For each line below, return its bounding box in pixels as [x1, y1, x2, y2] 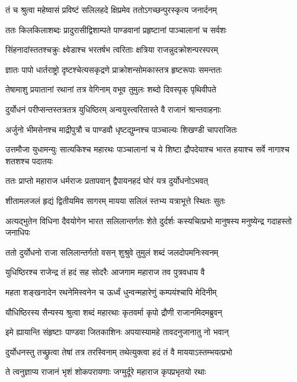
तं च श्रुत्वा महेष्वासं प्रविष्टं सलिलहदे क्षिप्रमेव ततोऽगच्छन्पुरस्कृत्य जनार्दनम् [5, 4, 217, 15]
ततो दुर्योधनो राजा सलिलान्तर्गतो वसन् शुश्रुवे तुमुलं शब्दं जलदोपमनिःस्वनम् [5, 246, 219, 258]
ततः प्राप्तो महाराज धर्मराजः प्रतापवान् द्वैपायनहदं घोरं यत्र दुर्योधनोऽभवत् [5, 174, 208, 187]
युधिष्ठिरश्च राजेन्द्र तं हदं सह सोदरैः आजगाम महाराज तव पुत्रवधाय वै [5, 266, 205, 278]
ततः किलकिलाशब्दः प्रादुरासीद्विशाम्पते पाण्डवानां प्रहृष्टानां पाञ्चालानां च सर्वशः [5, 23, 227, 36]
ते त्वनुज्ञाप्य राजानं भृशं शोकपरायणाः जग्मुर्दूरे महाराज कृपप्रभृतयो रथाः [5, 365, 206, 378]
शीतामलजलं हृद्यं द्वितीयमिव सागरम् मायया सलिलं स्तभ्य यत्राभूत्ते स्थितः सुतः [5, 194, 225, 206]
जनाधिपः [5, 226, 30, 238]
